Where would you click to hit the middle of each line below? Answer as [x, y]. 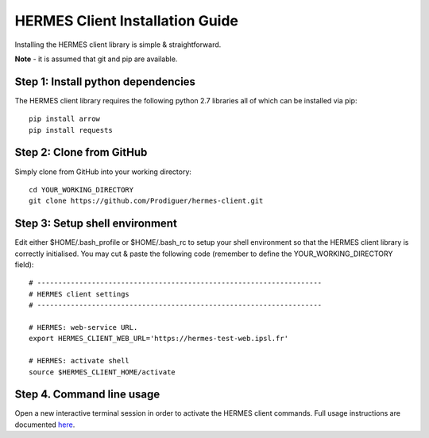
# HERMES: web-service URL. [83, 327]
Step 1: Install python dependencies [105, 81]
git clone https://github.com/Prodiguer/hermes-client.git [146, 201]
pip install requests [71, 130]
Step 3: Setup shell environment [96, 224]
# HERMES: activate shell [79, 361]
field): [24, 265]
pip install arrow [65, 119]
